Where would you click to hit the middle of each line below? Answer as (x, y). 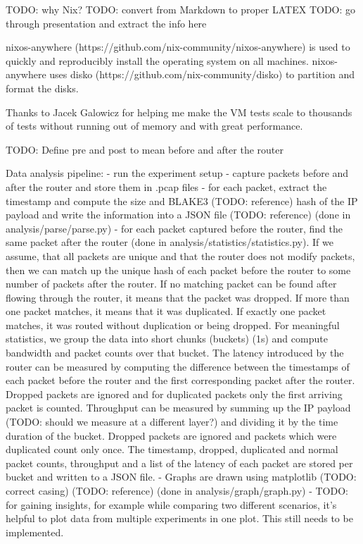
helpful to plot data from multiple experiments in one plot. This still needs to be (179, 518)
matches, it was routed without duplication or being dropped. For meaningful (173, 324)
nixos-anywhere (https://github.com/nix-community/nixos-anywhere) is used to (178, 47)
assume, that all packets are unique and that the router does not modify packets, (180, 255)
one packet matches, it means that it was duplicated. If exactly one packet (166, 311)
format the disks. (42, 88)
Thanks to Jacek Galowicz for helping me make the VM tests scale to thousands (179, 112)
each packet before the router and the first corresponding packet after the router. (180, 380)
